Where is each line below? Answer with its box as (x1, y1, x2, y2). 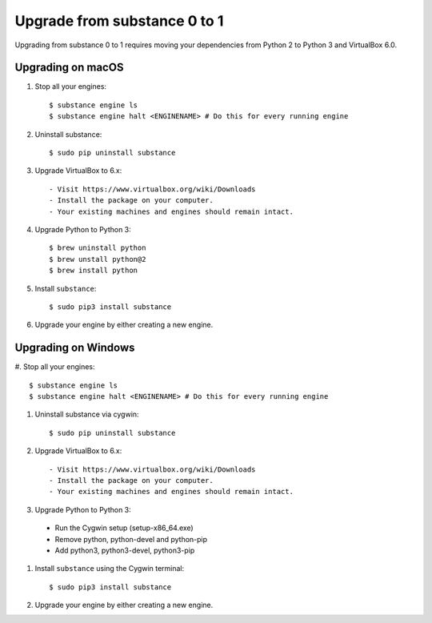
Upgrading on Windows (14, 341, 135, 355)
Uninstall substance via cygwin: (34, 409, 139, 420)
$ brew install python (49, 266, 138, 275)
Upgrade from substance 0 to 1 (14, 12, 224, 30)
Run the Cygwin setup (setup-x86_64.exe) (54, 523, 194, 533)
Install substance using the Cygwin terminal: (34, 564, 185, 573)
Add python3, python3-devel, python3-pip (54, 545, 195, 555)
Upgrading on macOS (14, 61, 124, 74)
